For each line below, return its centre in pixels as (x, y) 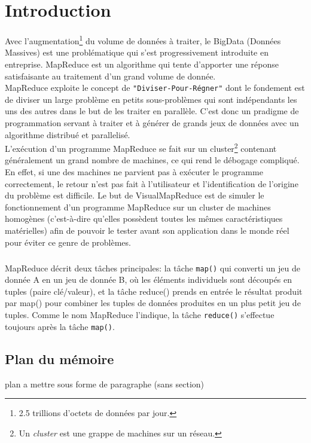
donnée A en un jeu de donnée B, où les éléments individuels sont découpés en (149, 279)
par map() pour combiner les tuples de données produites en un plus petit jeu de (153, 303)
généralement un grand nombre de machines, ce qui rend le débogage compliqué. (152, 160)
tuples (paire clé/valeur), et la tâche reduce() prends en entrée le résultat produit (154, 291)
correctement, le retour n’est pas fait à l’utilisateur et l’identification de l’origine (152, 183)
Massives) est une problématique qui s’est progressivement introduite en (137, 52)
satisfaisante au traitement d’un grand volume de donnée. (110, 76)
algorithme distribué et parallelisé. (68, 134)
